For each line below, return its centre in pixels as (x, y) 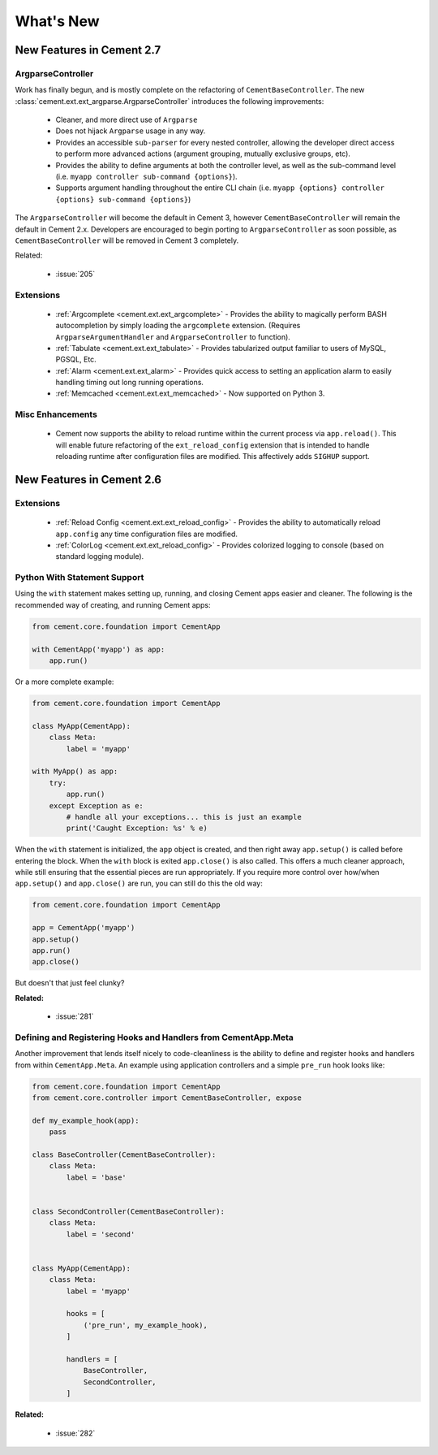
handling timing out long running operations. (130, 383)
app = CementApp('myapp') (84, 928)
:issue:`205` (75, 274)
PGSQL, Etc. (76, 359)
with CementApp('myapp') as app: (99, 649)
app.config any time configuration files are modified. (147, 534)
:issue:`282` (75, 1433)
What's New (58, 21)
